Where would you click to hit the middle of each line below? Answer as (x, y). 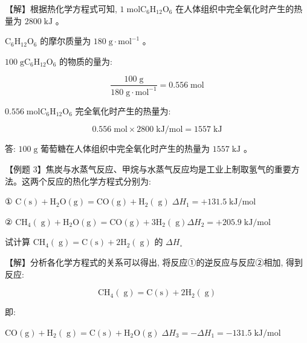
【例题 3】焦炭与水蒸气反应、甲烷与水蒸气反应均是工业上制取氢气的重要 (148, 168)
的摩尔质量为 (66, 41)
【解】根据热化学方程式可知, (61, 8)
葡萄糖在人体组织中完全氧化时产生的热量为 (125, 149)
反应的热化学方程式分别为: (99, 181)
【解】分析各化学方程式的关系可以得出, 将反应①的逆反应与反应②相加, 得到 (154, 262)
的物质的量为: (86, 61)
